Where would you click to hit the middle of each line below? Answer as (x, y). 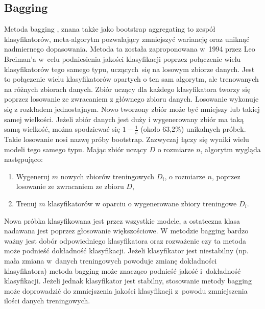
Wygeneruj (33, 176)
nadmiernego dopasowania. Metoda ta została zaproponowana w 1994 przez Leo (130, 49)
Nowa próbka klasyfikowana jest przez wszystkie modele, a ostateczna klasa (122, 220)
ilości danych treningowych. (47, 301)
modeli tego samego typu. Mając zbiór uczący (76, 149)
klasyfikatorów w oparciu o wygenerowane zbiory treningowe (142, 203)
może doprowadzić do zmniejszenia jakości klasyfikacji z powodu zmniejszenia (126, 290)
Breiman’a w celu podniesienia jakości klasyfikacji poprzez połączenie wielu (123, 58)
